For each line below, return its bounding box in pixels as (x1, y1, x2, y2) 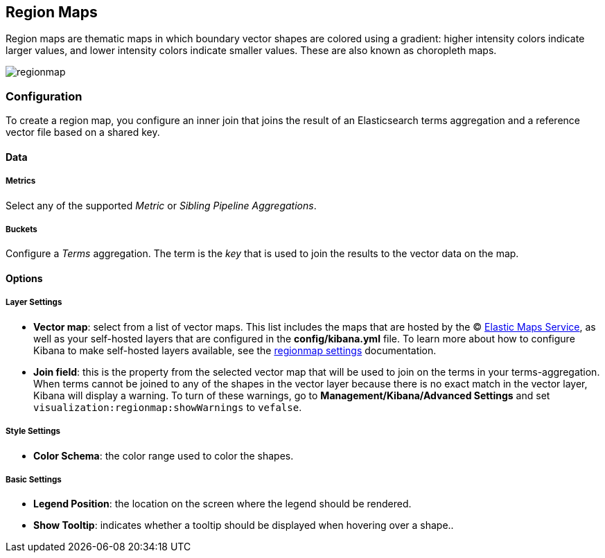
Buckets (6, 224, 37, 234)
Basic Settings (6, 474, 62, 485)
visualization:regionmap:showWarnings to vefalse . (33, 401, 302, 413)
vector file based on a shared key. (6, 126, 160, 139)
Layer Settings (6, 297, 62, 308)
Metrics (6, 176, 36, 186)
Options (6, 272, 43, 284)
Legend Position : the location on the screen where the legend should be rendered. (33, 498, 412, 510)
